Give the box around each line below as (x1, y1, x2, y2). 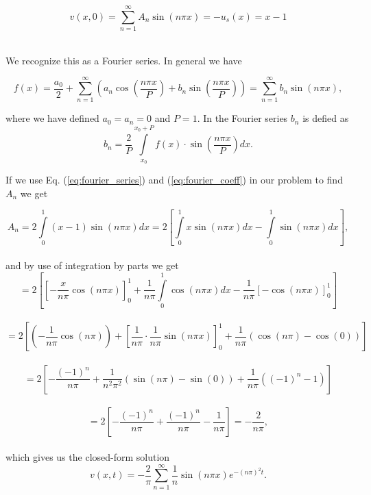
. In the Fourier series (197, 111, 288, 125)
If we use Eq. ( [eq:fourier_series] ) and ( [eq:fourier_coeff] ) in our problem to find (5, 173, 343, 187)
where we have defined (5, 111, 99, 125)
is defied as (302, 111, 349, 125)
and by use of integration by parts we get (5, 258, 179, 272)
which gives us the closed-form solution (5, 449, 170, 464)
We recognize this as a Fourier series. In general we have (5, 53, 242, 67)
